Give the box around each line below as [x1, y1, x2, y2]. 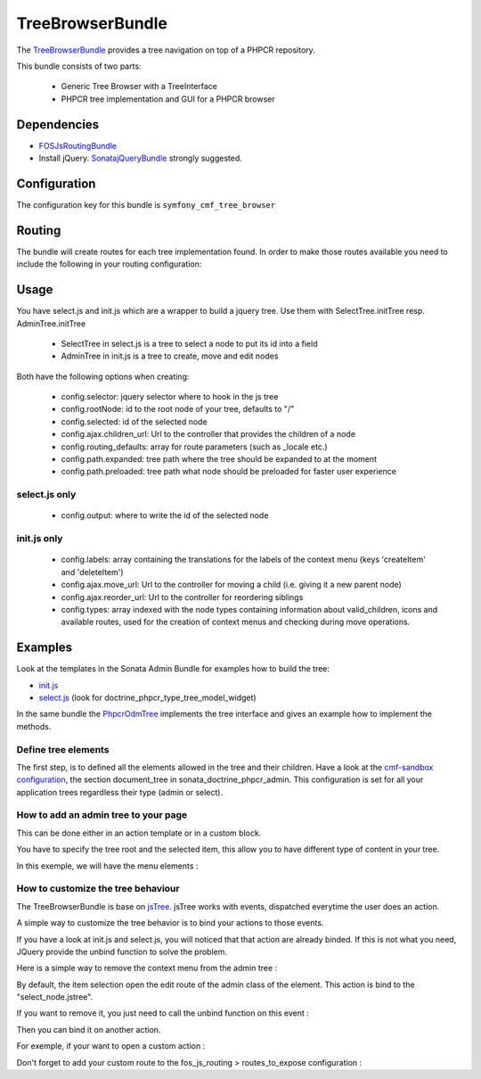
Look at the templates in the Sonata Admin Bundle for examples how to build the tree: [16, 663, 330, 674]
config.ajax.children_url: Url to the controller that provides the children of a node [61, 429, 356, 440]
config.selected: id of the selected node [61, 416, 208, 427]
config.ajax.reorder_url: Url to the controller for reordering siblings [61, 591, 304, 602]
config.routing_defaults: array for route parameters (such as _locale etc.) [61, 441, 329, 452]
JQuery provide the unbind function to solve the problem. [16, 946, 227, 957]
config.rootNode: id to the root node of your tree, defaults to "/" [61, 404, 295, 415]
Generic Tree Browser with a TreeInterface [61, 81, 218, 92]
